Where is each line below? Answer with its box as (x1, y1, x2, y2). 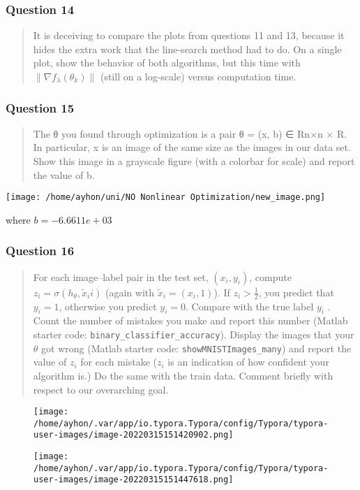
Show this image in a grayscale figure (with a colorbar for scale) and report (33, 154, 355, 168)
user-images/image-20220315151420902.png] (33, 430, 234, 440)
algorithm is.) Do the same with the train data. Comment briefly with (33, 368, 333, 382)
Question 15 (6, 99, 75, 116)
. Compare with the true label (186, 298, 314, 313)
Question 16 (6, 242, 75, 259)
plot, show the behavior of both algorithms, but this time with (33, 55, 301, 70)
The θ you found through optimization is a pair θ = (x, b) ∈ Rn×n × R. (33, 126, 347, 140)
